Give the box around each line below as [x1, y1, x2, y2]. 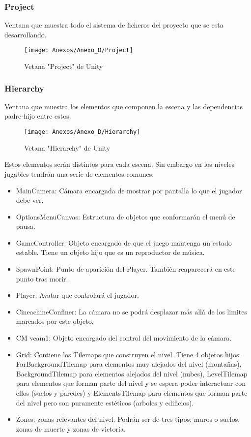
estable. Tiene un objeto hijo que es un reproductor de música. [16, 247, 205, 257]
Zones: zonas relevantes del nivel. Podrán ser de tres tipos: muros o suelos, [16, 414, 240, 424]
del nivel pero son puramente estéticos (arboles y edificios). [16, 397, 194, 407]
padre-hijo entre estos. [4, 111, 71, 121]
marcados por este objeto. [16, 316, 94, 326]
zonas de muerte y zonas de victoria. [16, 423, 126, 434]
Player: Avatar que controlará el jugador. [16, 290, 139, 300]
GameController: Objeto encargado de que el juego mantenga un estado [16, 237, 232, 248]
